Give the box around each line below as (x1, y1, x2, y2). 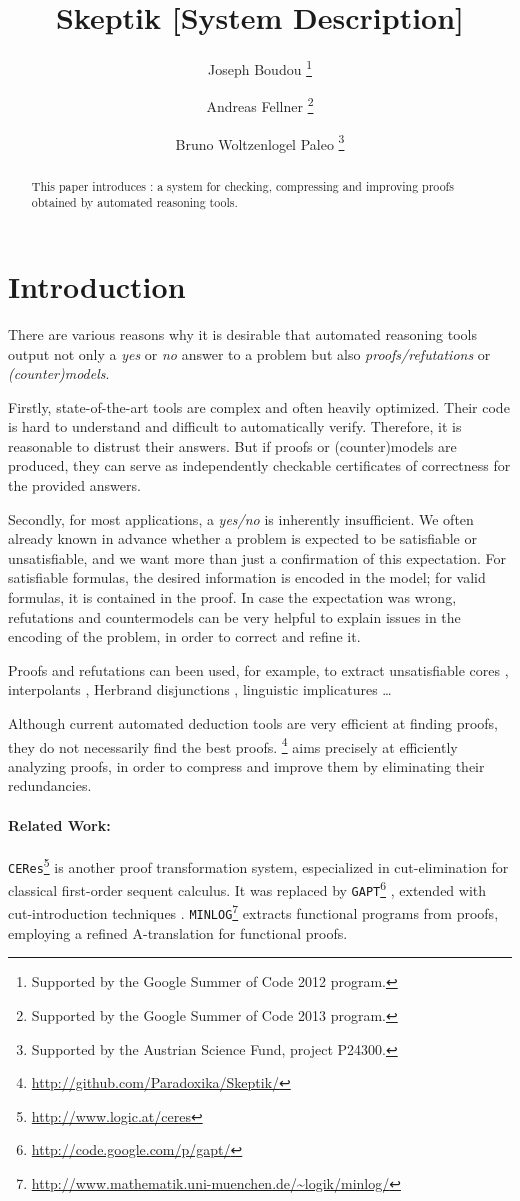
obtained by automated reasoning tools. (31, 194, 238, 211)
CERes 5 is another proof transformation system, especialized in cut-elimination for (8, 853, 509, 877)
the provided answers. (8, 475, 141, 496)
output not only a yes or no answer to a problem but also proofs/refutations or (8, 343, 491, 364)
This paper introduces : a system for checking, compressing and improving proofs (31, 177, 454, 194)
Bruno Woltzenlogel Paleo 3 (175, 130, 345, 154)
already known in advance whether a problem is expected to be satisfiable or (8, 528, 477, 549)
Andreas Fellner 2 (206, 93, 314, 117)
